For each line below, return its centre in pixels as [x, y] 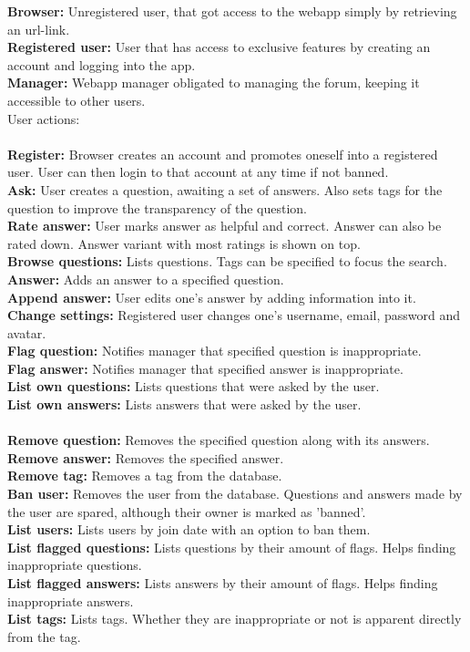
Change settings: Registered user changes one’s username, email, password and [234, 315]
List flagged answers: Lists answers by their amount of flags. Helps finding [223, 583]
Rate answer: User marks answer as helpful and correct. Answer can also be [225, 226]
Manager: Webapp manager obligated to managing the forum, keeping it [214, 83]
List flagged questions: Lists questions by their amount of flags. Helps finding [232, 547]
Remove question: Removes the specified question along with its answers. [219, 440]
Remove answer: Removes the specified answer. [146, 457]
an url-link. [39, 29]
